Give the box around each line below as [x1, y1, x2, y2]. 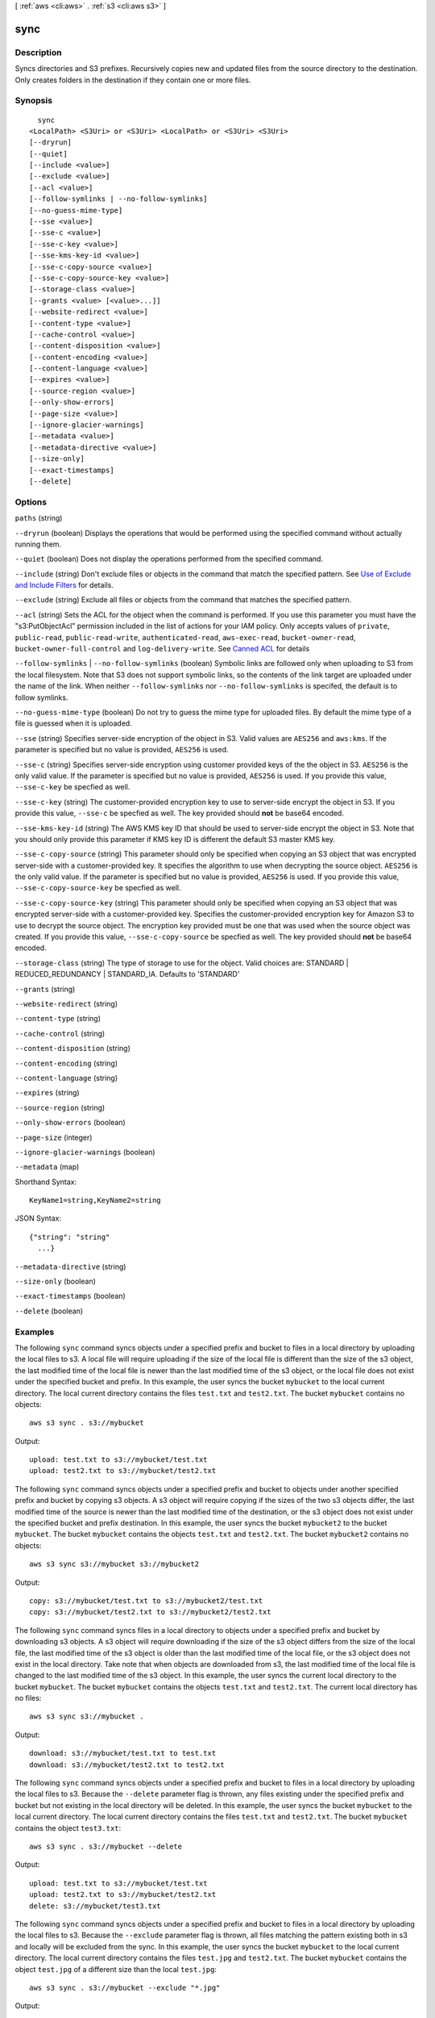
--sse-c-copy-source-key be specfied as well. [14, 883, 181, 893]
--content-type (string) [14, 1014, 101, 1024]
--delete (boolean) [14, 1306, 84, 1316]
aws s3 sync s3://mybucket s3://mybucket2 [29, 1560, 200, 1569]
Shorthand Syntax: [14, 1177, 77, 1187]
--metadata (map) [14, 1162, 80, 1172]
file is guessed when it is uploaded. [14, 718, 132, 728]
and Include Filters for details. [14, 580, 114, 590]
